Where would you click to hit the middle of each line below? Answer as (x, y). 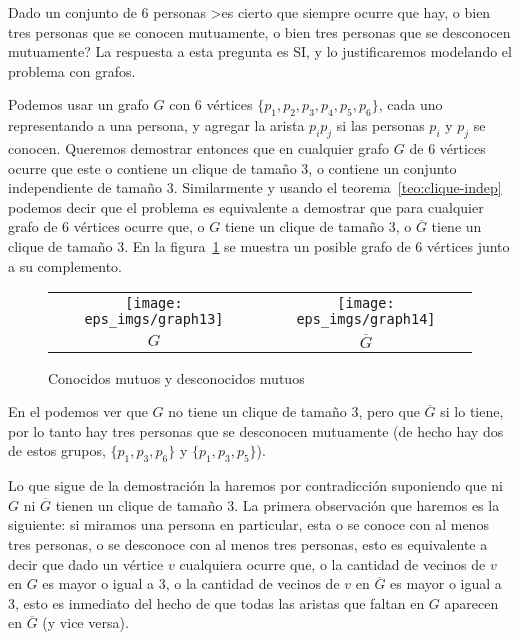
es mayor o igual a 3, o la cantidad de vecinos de (191, 583)
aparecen (471, 602)
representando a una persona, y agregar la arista (156, 125)
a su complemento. (65, 265)
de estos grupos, (57, 450)
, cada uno (410, 104)
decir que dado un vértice (86, 563)
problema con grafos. (72, 70)
